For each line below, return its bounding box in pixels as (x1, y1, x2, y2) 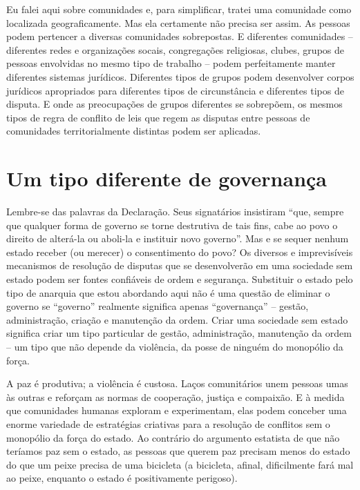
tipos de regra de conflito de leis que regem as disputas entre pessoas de (6, 110, 310, 124)
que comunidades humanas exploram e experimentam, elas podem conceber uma (6, 403, 347, 418)
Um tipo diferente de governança (6, 164, 328, 193)
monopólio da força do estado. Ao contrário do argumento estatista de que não (6, 430, 340, 444)
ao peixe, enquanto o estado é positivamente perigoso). (6, 471, 238, 485)
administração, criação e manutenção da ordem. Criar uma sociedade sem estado (6, 312, 348, 326)
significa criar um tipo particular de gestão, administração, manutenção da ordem (6, 326, 352, 340)
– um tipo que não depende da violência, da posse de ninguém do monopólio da (6, 340, 343, 353)
